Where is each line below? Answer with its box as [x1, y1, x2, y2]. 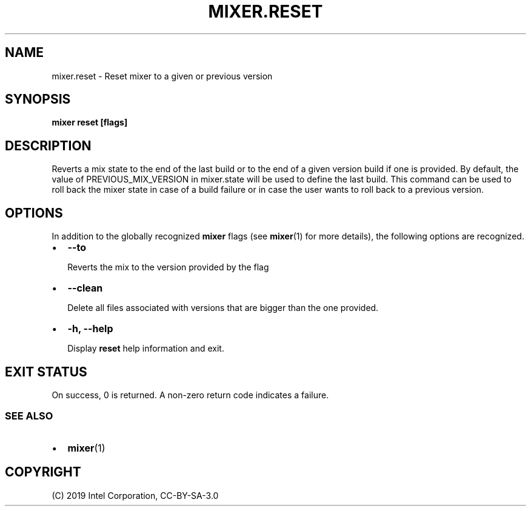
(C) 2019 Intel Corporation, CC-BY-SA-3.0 [52, 490, 219, 501]
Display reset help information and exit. [67, 343, 224, 354]
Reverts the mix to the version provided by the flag [67, 262, 269, 273]
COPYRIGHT [5, 464, 81, 480]
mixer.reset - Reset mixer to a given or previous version [52, 70, 273, 81]
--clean [67, 282, 103, 295]
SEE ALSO [5, 410, 53, 422]
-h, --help [67, 322, 113, 335]
